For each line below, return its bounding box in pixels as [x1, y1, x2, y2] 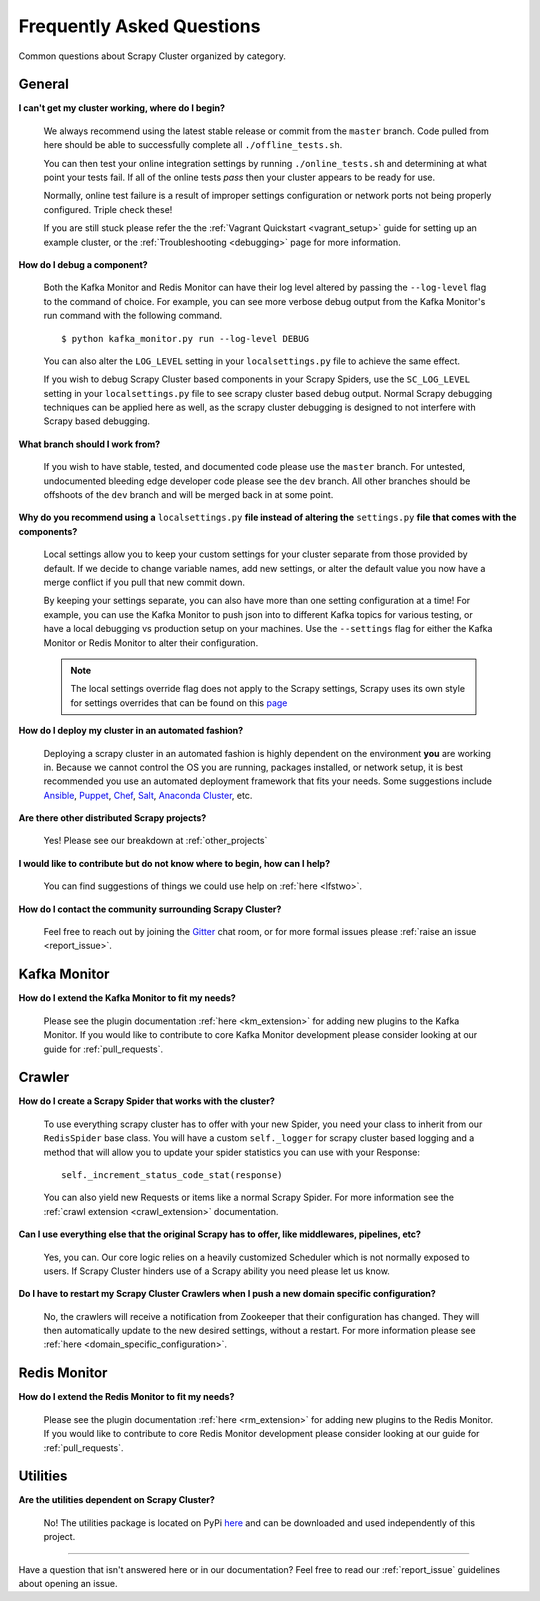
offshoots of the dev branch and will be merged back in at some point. [43, 489, 334, 501]
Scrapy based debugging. [43, 415, 150, 427]
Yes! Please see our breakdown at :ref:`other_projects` [43, 835, 268, 847]
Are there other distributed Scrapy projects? [18, 812, 207, 824]
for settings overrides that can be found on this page [70, 696, 288, 709]
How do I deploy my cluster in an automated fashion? [18, 725, 244, 737]
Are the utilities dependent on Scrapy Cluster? [18, 1494, 215, 1506]
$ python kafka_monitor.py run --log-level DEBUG [61, 333, 310, 344]
